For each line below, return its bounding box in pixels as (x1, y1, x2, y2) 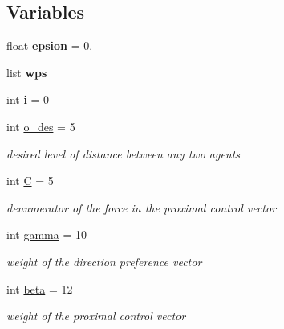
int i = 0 (6, 91, 50, 108)
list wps (6, 64, 47, 80)
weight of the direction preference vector (6, 253, 202, 269)
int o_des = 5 (6, 117, 75, 134)
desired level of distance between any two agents (6, 145, 241, 162)
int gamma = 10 (6, 226, 87, 243)
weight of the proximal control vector (6, 307, 186, 324)
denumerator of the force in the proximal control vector (6, 199, 277, 216)
